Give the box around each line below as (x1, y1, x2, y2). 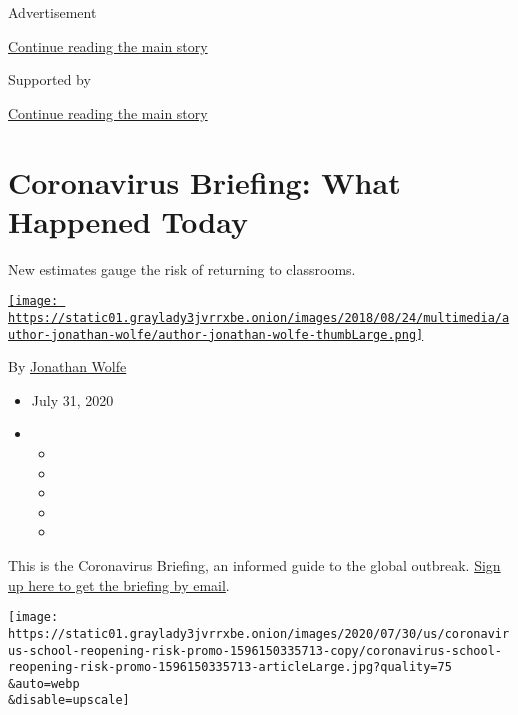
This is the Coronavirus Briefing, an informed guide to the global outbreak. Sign (8, 555, 501, 575)
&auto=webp (8, 676, 80, 691)
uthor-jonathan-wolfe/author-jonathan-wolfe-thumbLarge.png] (8, 327, 424, 342)
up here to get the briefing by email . (8, 574, 230, 595)
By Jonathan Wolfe (8, 356, 127, 377)
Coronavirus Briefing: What (8, 161, 401, 202)
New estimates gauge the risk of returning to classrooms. (8, 258, 356, 279)
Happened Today (8, 200, 248, 241)
